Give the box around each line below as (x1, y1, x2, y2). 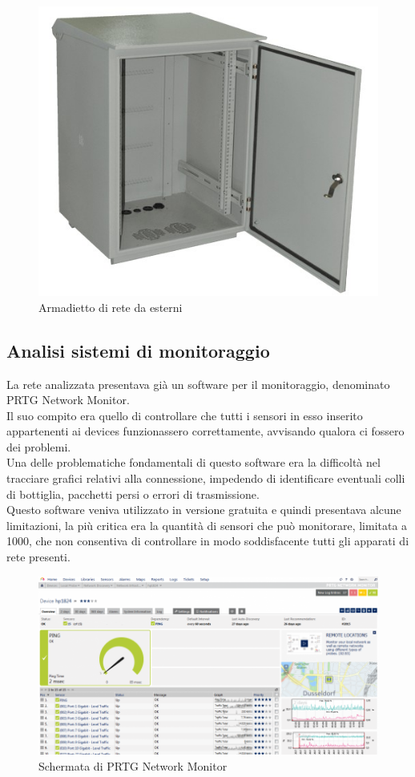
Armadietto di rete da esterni (38, 298, 183, 315)
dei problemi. (6, 438, 71, 455)
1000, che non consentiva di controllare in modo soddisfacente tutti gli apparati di (6, 532, 409, 549)
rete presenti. (6, 548, 71, 565)
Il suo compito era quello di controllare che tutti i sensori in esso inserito (6, 407, 363, 423)
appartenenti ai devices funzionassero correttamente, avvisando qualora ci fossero (6, 423, 405, 439)
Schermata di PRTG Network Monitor (38, 758, 228, 775)
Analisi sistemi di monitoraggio (6, 338, 270, 362)
